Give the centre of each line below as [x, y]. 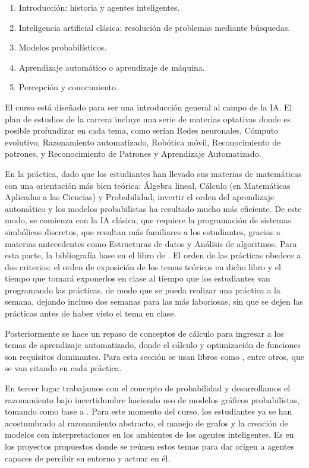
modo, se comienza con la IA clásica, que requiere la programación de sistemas [148, 220]
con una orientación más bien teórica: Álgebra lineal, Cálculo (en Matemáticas [148, 185]
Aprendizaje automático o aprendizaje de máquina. [112, 67]
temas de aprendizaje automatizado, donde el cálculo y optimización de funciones [153, 345]
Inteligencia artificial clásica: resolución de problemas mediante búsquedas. [154, 27]
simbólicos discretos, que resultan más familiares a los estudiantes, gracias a [143, 231]
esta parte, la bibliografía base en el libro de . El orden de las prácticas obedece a [153, 255]
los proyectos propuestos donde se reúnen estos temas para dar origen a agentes [149, 446]
